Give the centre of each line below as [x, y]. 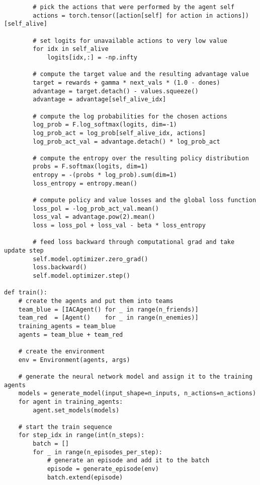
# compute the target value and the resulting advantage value [141, 74]
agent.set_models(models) [76, 410]
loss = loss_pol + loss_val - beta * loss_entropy [119, 226]
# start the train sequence [65, 427]
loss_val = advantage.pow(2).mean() [94, 217]
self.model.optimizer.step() [81, 276]
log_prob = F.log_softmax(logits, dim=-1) [105, 125]
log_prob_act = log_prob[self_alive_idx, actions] [119, 133]
